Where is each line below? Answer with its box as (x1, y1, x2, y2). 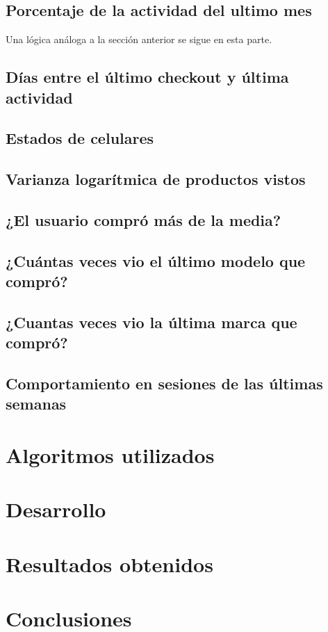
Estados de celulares (6, 127, 154, 149)
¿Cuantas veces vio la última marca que (6, 311, 297, 332)
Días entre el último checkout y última (6, 66, 289, 88)
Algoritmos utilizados (6, 441, 215, 469)
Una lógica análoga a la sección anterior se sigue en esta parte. (6, 32, 272, 47)
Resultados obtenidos (6, 549, 213, 578)
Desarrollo (6, 495, 106, 524)
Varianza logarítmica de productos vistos (6, 168, 306, 190)
